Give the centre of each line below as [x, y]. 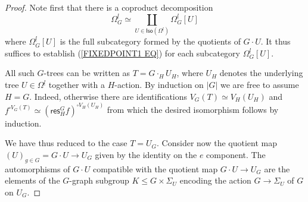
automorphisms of [38, 168]
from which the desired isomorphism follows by [193, 110]
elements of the [32, 180]
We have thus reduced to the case [66, 143]
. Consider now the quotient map [217, 143]
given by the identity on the [146, 154]
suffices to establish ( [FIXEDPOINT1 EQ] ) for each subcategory [122, 53]
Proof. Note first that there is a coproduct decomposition [109, 7]
